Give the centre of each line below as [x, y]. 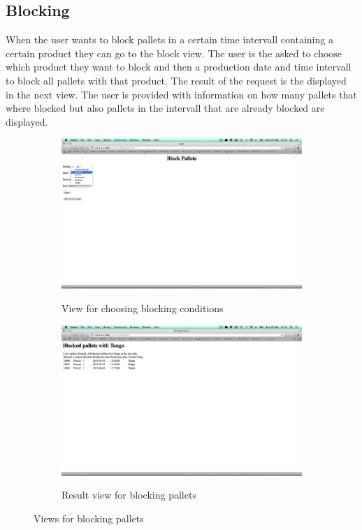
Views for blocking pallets [89, 518]
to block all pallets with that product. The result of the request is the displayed [176, 80]
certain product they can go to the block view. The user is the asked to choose [174, 53]
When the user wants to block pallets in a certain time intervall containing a [169, 39]
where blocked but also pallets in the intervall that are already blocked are [165, 108]
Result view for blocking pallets [129, 495]
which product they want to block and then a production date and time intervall [179, 67]
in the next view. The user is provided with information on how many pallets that [181, 94]
